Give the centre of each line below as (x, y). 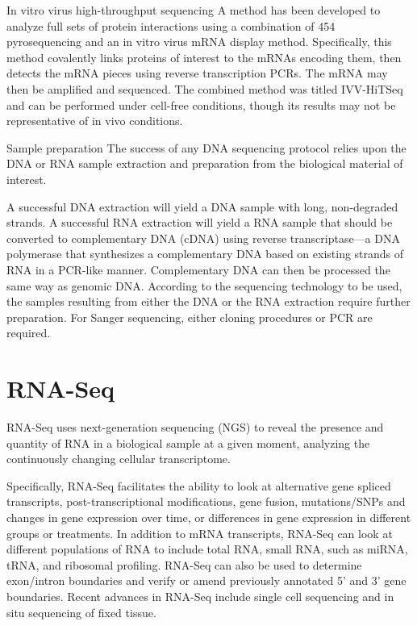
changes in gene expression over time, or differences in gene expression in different (209, 517)
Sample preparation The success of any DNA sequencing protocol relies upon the (206, 147)
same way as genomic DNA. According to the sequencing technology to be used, (204, 285)
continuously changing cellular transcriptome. (119, 459)
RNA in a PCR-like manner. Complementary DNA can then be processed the (198, 269)
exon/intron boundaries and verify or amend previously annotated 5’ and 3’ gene (206, 580)
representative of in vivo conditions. (95, 121)
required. (29, 333)
